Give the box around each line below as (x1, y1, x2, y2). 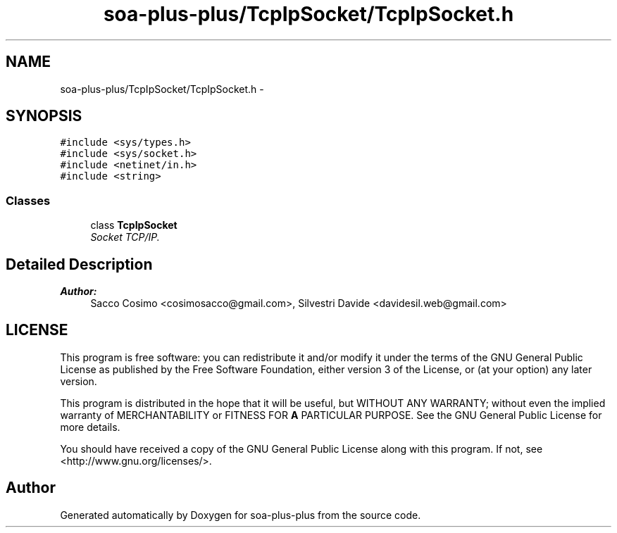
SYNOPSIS (6, 107, 82, 125)
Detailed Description (6, 255, 153, 273)
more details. (60, 420, 120, 433)
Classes (6, 193, 51, 208)
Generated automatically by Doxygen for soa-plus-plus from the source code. (60, 508, 421, 521)
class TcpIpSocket (90, 219, 177, 232)
